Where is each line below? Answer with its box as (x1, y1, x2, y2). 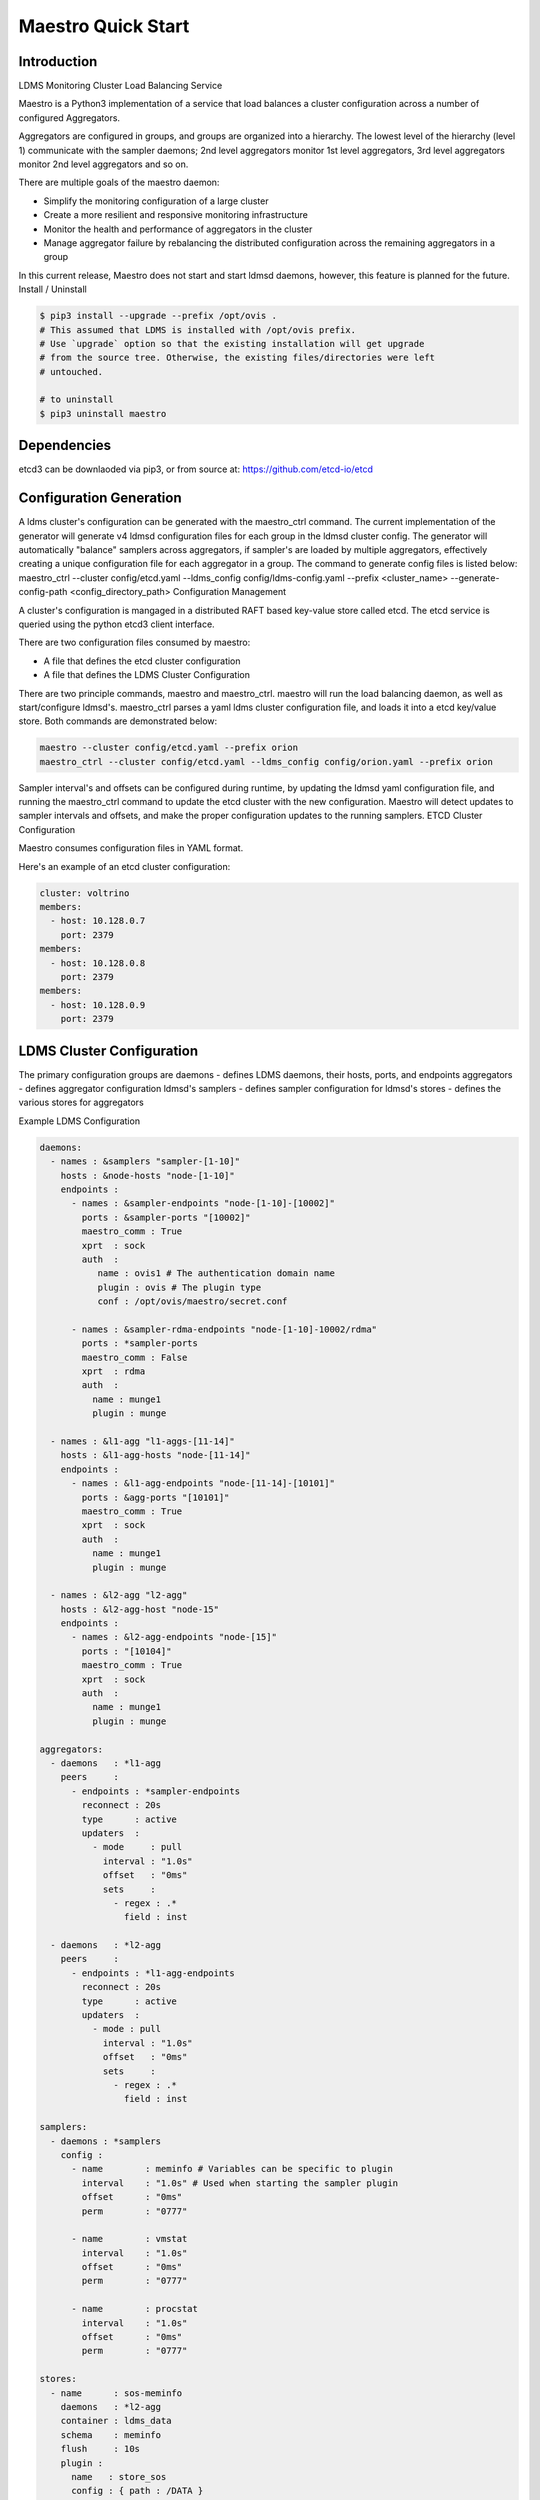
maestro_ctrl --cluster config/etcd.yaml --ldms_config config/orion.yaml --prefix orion (39, 756, 494, 767)
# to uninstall (39, 394, 114, 405)
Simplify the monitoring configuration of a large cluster (43, 195, 269, 207)
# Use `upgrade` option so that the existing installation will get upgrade (39, 338, 425, 349)
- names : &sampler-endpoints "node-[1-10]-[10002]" (71, 1198, 335, 1209)
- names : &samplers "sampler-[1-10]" (50, 1156, 240, 1167)
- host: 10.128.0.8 (50, 957, 146, 969)
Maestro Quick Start (18, 15, 190, 37)
